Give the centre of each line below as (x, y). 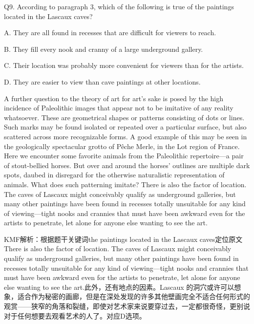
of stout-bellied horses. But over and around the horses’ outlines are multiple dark (127, 165)
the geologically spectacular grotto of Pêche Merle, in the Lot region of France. (122, 146)
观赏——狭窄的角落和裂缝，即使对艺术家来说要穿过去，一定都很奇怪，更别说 (127, 306)
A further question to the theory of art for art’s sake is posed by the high (114, 98)
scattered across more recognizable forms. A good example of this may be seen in (126, 136)
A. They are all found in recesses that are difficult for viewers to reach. (110, 32)
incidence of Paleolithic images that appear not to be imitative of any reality (119, 108)
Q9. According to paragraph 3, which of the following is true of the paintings (119, 6)
